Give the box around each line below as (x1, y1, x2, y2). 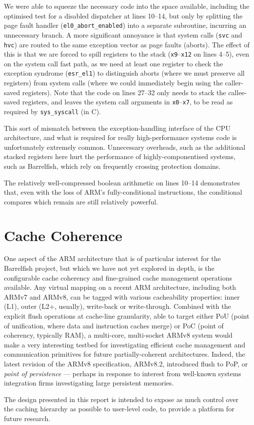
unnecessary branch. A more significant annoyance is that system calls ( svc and (4, 29, 242, 40)
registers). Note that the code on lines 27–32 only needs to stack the (22, 87, 226, 97)
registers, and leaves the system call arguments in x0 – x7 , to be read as (22, 97, 233, 107)
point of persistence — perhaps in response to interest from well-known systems (4, 368, 241, 378)
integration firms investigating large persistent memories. (4, 378, 174, 388)
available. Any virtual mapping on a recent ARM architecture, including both (4, 282, 236, 292)
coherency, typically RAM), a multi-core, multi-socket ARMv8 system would (4, 330, 233, 340)
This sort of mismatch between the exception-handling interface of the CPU (4, 122, 231, 133)
